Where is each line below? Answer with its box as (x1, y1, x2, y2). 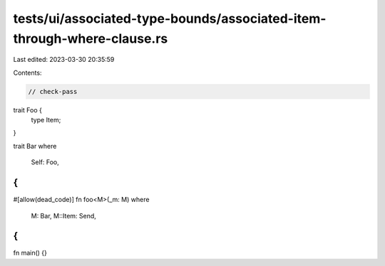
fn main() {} (13, 249, 48, 257)
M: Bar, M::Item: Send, (31, 211, 96, 220)
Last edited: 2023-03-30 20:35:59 (13, 55, 115, 64)
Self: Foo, (31, 158, 60, 166)
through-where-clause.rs (13, 31, 168, 46)
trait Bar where (13, 142, 57, 150)
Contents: (13, 68, 42, 77)
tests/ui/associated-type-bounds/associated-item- (13, 11, 327, 26)
